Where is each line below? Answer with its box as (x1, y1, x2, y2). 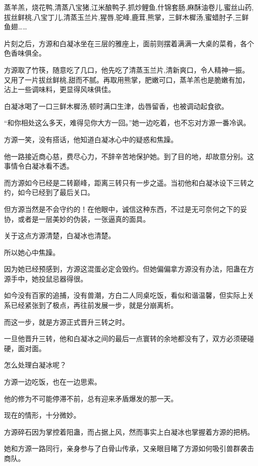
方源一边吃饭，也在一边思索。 (4, 376, 101, 387)
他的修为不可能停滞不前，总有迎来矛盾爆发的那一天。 (4, 393, 178, 403)
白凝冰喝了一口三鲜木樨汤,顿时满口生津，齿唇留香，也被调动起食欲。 (4, 100, 228, 111)
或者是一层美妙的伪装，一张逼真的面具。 (17, 213, 150, 224)
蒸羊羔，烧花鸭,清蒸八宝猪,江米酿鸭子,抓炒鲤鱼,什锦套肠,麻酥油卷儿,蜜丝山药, (4, 2, 254, 12)
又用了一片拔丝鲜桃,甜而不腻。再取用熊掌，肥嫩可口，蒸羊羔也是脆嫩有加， (4, 74, 249, 85)
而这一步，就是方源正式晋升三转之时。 (4, 316, 129, 327)
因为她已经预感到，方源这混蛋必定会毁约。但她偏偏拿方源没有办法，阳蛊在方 (4, 264, 254, 274)
